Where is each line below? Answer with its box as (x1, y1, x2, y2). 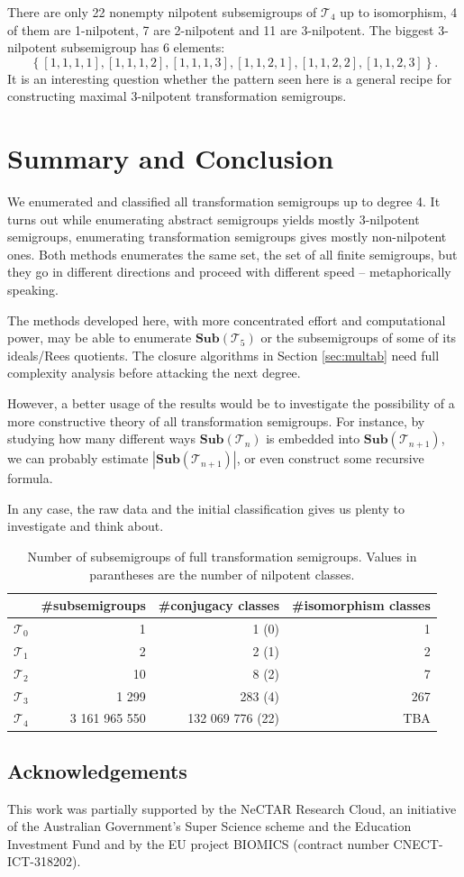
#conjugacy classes (158, 596, 280, 615)
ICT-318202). (7, 852, 81, 871)
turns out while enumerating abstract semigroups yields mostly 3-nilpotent (7, 209, 420, 228)
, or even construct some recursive (236, 449, 424, 468)
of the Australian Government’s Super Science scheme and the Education (7, 817, 412, 836)
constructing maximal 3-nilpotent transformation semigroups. (7, 87, 347, 105)
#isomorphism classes (292, 596, 431, 615)
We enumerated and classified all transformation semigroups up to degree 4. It (7, 192, 441, 211)
